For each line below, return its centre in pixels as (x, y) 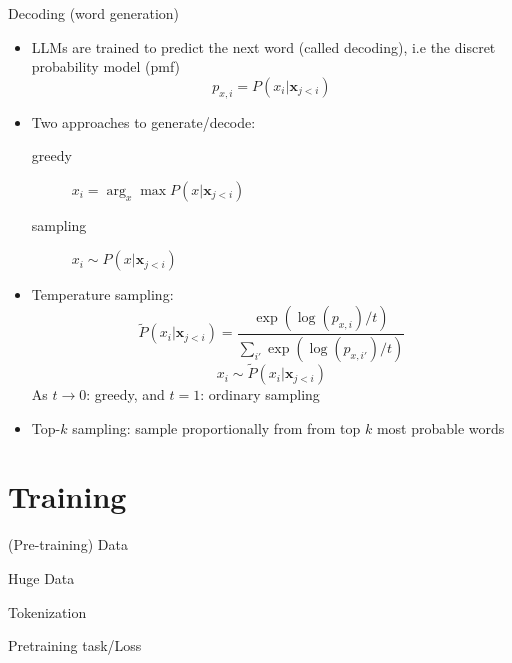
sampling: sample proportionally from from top (216, 427)
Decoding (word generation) (94, 13)
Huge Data (41, 577)
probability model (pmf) (106, 66)
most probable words (440, 427)
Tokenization (47, 611)
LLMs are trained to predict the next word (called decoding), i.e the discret (263, 46)
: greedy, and (125, 394)
